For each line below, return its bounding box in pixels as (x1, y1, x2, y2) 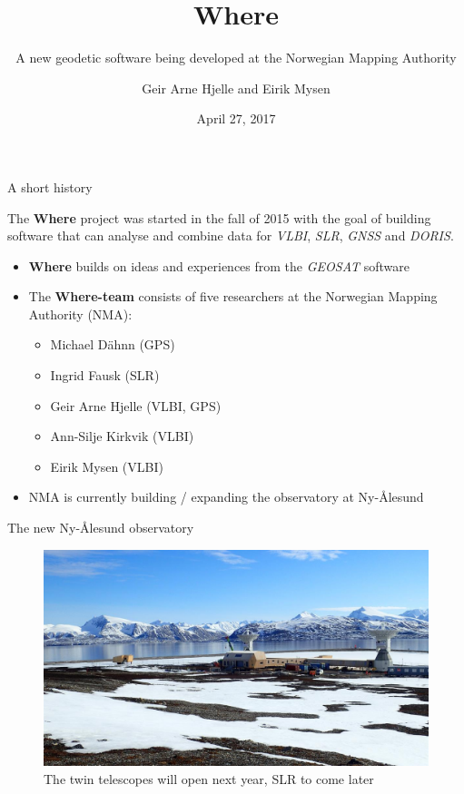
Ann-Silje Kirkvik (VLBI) (50, 426, 194, 446)
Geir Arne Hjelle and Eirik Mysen (142, 78, 331, 97)
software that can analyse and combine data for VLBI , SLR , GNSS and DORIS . (7, 226, 454, 245)
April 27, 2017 (196, 109, 276, 128)
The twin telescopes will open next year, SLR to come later (44, 769, 374, 788)
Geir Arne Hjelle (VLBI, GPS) (50, 396, 222, 415)
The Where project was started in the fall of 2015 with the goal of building (7, 208, 431, 227)
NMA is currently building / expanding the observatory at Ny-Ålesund (28, 487, 424, 506)
